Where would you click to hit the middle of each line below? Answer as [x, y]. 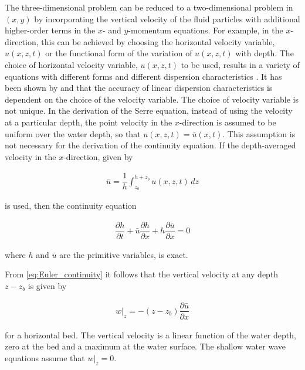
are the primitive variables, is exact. [124, 254]
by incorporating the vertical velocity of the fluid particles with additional [167, 18]
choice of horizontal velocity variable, [71, 64]
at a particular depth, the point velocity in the [89, 122]
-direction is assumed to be [228, 122]
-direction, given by [98, 156]
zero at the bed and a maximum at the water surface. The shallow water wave [145, 346]
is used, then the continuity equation [71, 206]
